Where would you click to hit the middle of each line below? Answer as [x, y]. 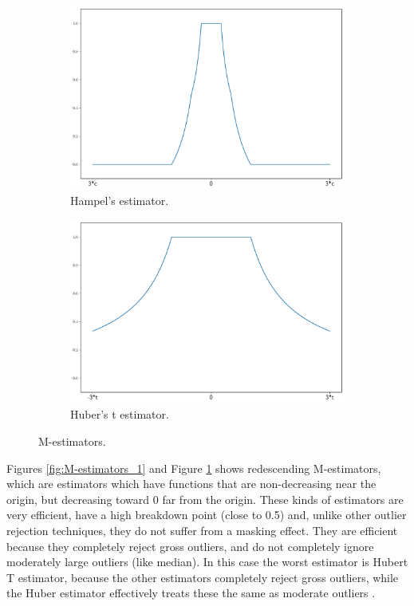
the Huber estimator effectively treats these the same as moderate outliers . [191, 593]
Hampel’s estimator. [120, 201]
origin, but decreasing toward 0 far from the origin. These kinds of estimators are [205, 499]
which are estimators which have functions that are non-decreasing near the [191, 484]
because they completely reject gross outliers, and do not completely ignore [190, 546]
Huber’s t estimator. [120, 414]
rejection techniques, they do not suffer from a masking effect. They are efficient [202, 530]
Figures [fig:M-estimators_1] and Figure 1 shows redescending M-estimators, [194, 468]
